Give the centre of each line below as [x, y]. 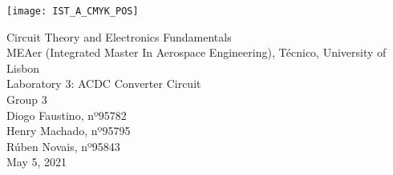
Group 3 [27, 99]
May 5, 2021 [37, 162]
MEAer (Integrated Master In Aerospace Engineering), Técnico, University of [196, 52]
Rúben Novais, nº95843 [63, 146]
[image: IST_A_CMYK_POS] [73, 11]
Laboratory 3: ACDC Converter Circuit [104, 84]
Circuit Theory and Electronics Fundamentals [119, 36]
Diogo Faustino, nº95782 [67, 115]
